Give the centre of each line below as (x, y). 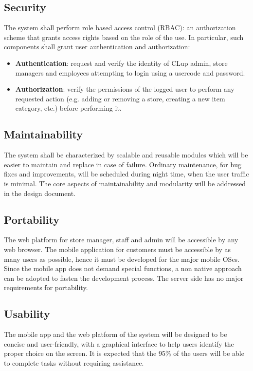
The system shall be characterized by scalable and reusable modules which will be (126, 155)
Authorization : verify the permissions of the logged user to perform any (125, 89)
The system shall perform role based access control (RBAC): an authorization (120, 28)
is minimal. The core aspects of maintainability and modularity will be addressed (125, 183)
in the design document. (40, 193)
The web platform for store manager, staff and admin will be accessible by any (121, 240)
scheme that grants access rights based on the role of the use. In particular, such (124, 37)
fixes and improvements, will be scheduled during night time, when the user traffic (126, 174)
